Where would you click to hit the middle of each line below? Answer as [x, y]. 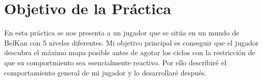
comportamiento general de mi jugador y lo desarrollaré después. [105, 72]
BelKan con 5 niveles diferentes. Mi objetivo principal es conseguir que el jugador [131, 42]
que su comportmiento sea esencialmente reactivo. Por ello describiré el [115, 62]
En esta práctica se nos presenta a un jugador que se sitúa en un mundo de [122, 33]
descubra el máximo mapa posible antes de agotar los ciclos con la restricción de [130, 52]
